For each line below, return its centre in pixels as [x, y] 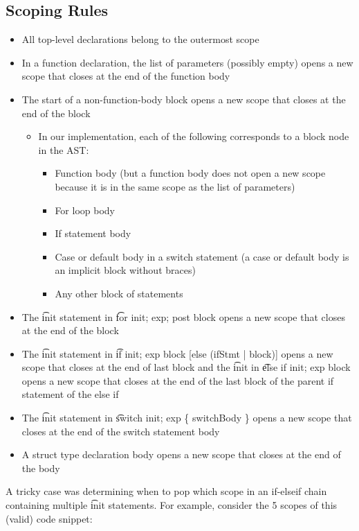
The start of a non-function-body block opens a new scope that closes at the [184, 99]
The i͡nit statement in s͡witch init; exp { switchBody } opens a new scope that [187, 418]
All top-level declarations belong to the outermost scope [140, 39]
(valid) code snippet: [49, 518]
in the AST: [64, 149]
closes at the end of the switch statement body [121, 431]
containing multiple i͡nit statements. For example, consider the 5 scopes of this [172, 505]
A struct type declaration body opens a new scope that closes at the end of [181, 454]
